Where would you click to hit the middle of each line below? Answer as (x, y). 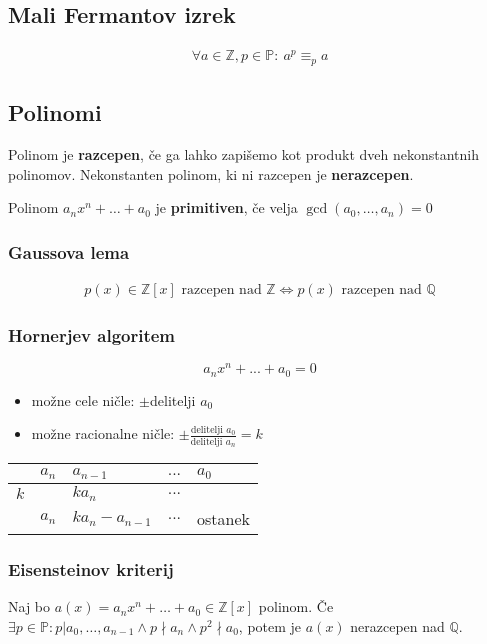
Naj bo (29, 606)
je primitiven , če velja (226, 207)
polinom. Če (296, 606)
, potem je (270, 625)
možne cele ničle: (83, 399)
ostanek (224, 518)
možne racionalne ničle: (103, 433)
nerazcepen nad (397, 625)
